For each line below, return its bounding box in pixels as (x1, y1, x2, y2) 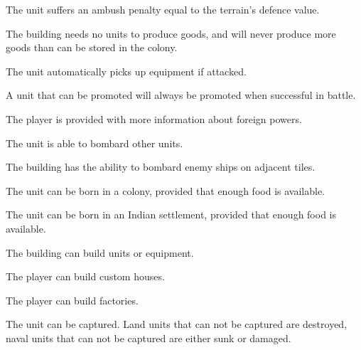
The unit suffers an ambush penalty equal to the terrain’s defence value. (6, 2, 320, 16)
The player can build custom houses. (6, 269, 165, 284)
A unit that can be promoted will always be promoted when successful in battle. (6, 87, 356, 102)
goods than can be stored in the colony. (6, 40, 178, 55)
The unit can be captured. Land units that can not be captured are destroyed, (6, 317, 347, 332)
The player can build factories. (6, 292, 139, 307)
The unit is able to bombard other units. (6, 135, 183, 150)
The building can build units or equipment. (6, 245, 194, 260)
